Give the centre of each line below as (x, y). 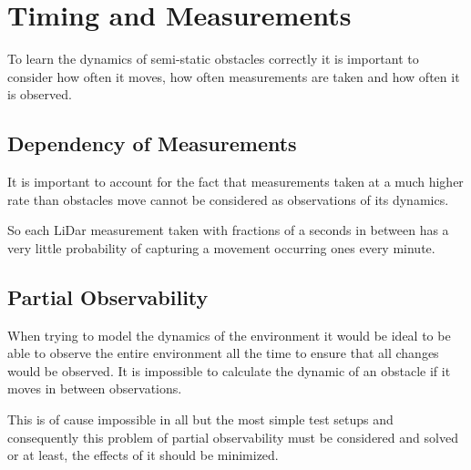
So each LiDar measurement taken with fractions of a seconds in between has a (228, 230)
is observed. (40, 94)
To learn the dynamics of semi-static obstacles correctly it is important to (213, 59)
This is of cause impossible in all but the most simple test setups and (200, 419)
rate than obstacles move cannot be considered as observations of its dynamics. (228, 199)
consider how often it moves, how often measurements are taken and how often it (234, 76)
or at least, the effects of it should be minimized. (143, 455)
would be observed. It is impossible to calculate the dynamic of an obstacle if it (229, 370)
